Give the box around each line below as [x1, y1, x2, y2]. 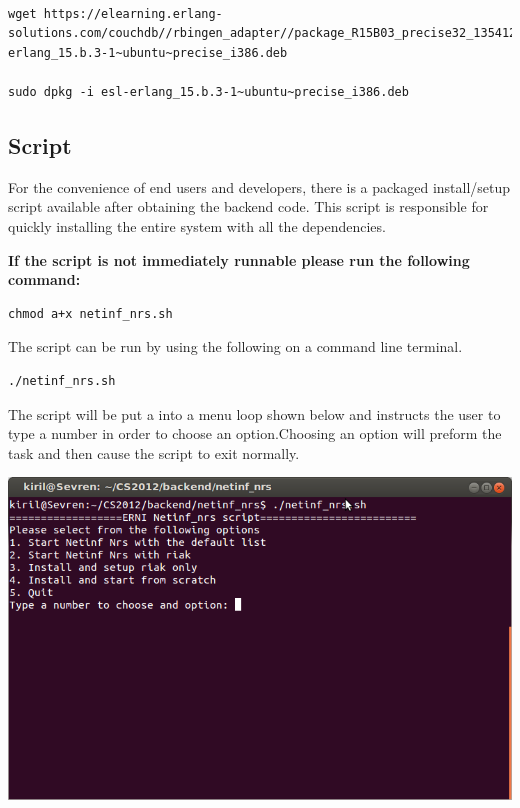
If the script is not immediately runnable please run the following [8, 249, 470, 270]
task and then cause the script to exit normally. [8, 442, 300, 463]
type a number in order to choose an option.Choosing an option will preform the [8, 423, 502, 444]
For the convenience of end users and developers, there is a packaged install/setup [8, 176, 511, 197]
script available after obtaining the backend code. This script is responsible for [8, 196, 489, 217]
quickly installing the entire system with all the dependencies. [8, 215, 386, 236]
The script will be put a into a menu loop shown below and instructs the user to [8, 403, 501, 424]
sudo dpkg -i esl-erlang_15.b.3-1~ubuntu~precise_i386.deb [8, 84, 409, 99]
